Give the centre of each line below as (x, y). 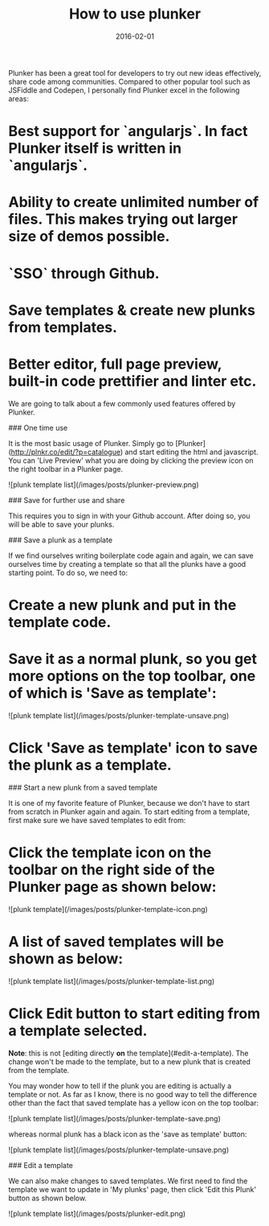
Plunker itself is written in (95, 149)
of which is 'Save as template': (112, 693)
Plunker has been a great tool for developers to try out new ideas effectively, (135, 72)
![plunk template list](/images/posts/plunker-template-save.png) (114, 1118)
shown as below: (66, 958)
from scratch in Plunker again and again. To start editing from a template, (129, 811)
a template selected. (78, 1030)
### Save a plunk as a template (61, 539)
